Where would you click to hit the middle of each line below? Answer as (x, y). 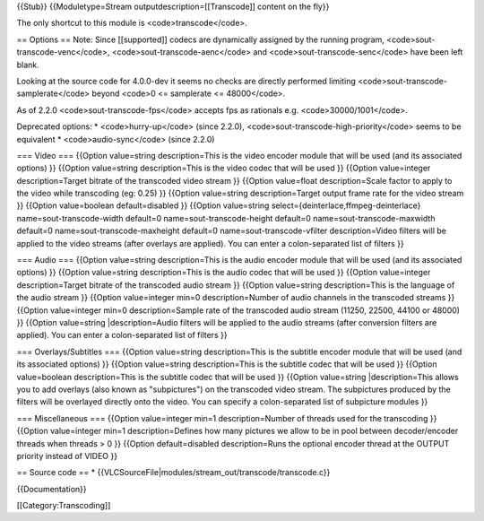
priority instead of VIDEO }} (67, 456)
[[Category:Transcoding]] (64, 506)
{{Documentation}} (52, 489)
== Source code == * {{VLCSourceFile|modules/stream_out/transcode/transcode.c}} (173, 473)
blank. (28, 65)
